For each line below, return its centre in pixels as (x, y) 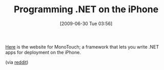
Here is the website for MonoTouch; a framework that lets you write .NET (82, 46)
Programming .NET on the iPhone (86, 9)
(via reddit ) (17, 62)
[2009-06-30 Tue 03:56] (86, 24)
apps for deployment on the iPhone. (43, 52)
